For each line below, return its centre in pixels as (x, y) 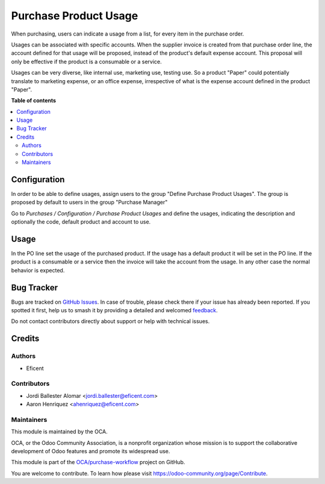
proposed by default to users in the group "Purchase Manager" (89, 203)
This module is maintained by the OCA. (59, 432)
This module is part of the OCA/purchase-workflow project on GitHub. (98, 462)
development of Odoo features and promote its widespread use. (91, 451)
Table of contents (34, 101)
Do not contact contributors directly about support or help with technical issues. (110, 321)
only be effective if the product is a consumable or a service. (86, 61)
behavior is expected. (38, 270)
